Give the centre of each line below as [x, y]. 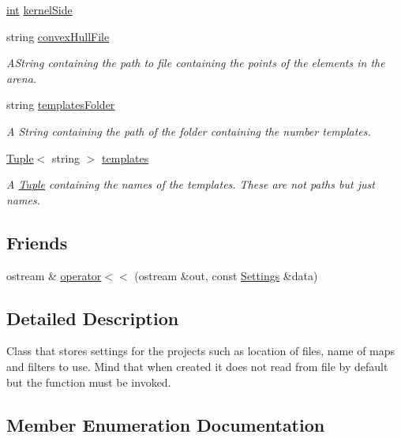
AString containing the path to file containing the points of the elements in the [196, 63]
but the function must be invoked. [89, 382]
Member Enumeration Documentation [166, 424]
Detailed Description [93, 318]
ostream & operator [54, 275]
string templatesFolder [61, 105]
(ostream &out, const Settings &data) [226, 275]
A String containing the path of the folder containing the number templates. [189, 131]
